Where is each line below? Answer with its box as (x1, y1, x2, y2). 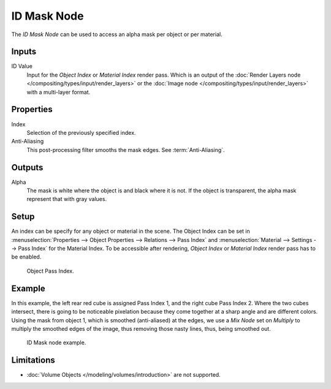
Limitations (11, 355, 55, 366)
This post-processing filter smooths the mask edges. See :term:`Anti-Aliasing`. (26, 146, 225, 153)
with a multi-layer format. (26, 88, 91, 96)
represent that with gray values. (26, 195, 107, 203)
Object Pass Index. (26, 267, 74, 274)
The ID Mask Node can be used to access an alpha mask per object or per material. (11, 31, 223, 38)
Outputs (11, 162, 44, 173)
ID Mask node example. (26, 339, 86, 346)
